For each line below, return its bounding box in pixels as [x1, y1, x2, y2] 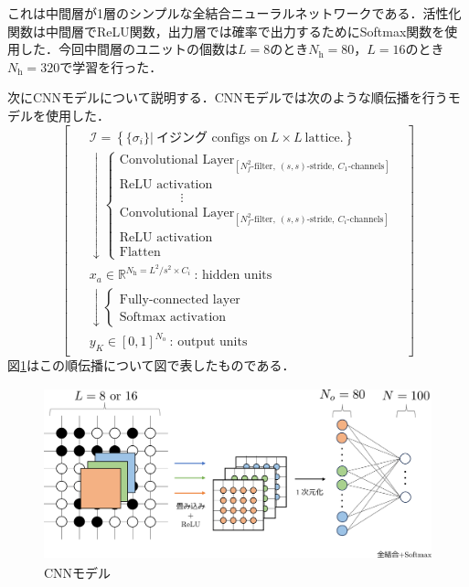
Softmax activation [119, 310, 227, 324]
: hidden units [194, 269, 272, 283]
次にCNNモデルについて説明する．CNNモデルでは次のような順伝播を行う [7, 88, 448, 107]
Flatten [119, 245, 161, 259]
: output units [169, 336, 248, 349]
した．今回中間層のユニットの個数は [19, 39, 238, 59]
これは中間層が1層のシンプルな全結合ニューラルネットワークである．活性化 [7, 4, 462, 22]
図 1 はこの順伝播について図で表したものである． [7, 355, 295, 374]
